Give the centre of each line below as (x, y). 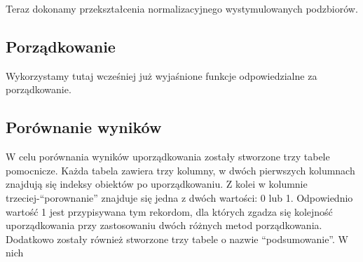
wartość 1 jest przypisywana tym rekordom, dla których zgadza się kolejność (169, 211)
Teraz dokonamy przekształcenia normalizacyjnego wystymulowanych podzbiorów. (182, 8)
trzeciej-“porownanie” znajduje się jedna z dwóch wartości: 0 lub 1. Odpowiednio (179, 197)
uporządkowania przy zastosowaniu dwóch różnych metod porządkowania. (164, 225)
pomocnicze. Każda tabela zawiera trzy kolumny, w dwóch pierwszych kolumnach (180, 170)
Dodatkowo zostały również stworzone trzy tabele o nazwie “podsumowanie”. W (177, 239)
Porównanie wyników (84, 127)
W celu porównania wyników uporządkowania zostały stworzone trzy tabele (168, 157)
